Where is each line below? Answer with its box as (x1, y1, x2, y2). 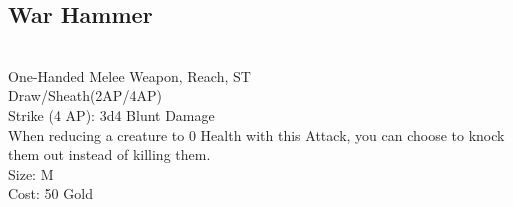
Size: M (8, 163, 54, 184)
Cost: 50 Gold (8, 183, 93, 204)
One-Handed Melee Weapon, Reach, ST (8, 65, 251, 86)
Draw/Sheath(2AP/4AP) (8, 85, 162, 106)
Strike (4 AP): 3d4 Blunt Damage (8, 104, 215, 125)
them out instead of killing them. (8, 144, 211, 165)
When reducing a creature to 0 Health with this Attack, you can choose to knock (8, 124, 505, 145)
